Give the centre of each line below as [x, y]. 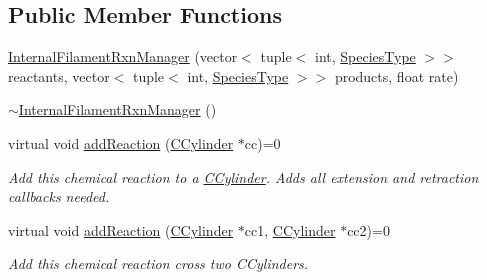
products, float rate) [396, 75]
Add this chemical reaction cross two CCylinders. [158, 263]
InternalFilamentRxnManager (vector [123, 56]
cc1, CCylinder [290, 229]
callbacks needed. [59, 196]
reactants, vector [59, 75]
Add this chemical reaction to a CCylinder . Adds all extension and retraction [243, 176]
